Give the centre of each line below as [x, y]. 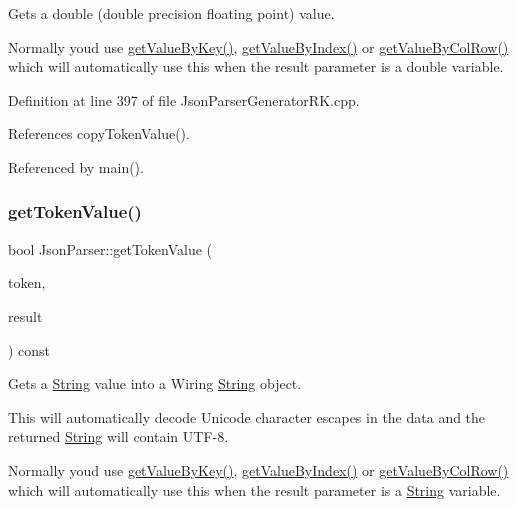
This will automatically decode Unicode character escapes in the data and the [247, 416]
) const [29, 349]
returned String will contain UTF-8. [118, 436]
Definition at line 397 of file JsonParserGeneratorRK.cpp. [184, 99]
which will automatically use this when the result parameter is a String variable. [254, 489]
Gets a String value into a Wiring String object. [155, 383]
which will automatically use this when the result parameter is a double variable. [256, 66]
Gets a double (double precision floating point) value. [171, 13]
